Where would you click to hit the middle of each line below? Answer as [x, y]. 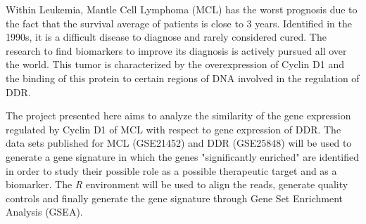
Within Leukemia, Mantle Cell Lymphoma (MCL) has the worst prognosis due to [182, 9]
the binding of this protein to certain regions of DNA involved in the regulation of [183, 78]
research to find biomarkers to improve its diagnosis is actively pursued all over [176, 50]
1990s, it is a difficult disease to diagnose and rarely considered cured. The [166, 37]
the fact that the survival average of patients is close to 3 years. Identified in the [179, 23]
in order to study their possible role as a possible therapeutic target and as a [171, 170]
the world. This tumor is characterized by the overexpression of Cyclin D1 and [175, 64]
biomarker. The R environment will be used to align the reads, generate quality [177, 184]
